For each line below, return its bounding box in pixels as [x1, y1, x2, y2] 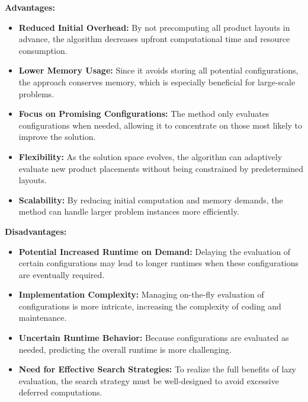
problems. [18, 87, 54, 100]
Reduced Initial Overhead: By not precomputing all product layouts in [18, 21, 290, 33]
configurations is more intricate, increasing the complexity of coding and [18, 299, 281, 312]
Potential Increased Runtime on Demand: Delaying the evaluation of [18, 245, 291, 257]
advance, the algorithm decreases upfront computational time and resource [18, 33, 290, 45]
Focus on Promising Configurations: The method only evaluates [18, 107, 269, 120]
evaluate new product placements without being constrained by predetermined [18, 162, 304, 174]
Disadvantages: [5, 225, 67, 237]
